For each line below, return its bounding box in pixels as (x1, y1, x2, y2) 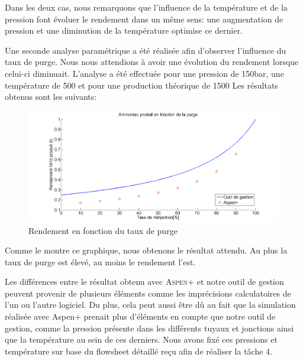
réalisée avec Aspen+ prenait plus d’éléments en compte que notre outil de (5, 310, 276, 323)
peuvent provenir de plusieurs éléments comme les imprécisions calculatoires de (5, 287, 291, 299)
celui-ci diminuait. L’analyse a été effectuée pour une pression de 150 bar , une (5, 67, 284, 79)
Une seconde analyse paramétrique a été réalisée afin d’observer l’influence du (5, 44, 286, 56)
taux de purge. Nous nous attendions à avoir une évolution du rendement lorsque (5, 56, 299, 68)
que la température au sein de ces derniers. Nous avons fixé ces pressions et (5, 333, 278, 346)
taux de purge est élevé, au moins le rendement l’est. (5, 255, 196, 268)
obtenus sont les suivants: (5, 90, 97, 103)
